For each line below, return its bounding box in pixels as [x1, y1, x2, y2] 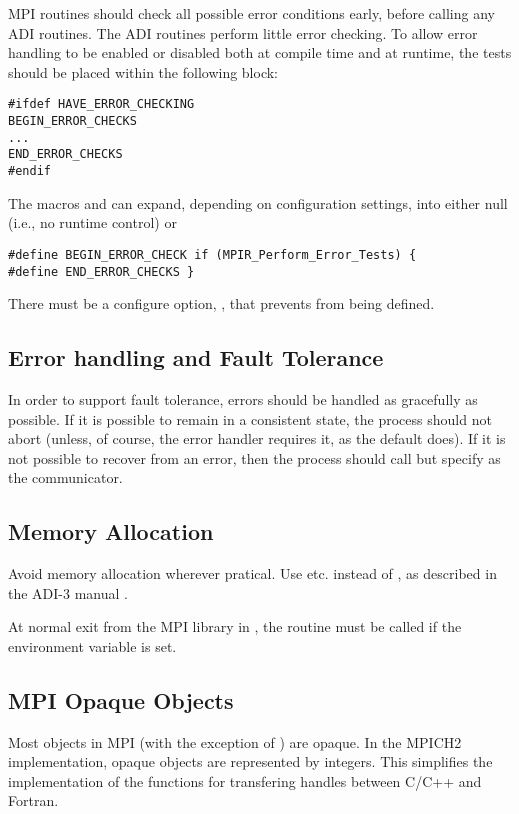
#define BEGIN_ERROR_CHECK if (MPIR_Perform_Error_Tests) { [8, 247, 417, 262]
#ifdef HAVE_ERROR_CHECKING [8, 97, 195, 112]
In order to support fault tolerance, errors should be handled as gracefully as [8, 388, 478, 409]
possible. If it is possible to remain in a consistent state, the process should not [8, 408, 492, 429]
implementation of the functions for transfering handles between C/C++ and [8, 770, 482, 791]
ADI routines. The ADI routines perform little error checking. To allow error [8, 22, 478, 43]
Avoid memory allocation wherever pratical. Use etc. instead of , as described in [8, 563, 497, 584]
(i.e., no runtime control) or [8, 212, 177, 233]
